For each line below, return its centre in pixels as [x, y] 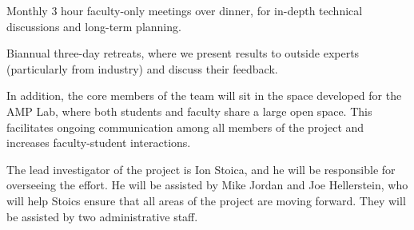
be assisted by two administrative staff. [102, 216]
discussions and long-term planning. [94, 26]
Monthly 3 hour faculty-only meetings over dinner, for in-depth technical [185, 10]
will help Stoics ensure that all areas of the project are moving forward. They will [206, 200]
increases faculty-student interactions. [99, 143]
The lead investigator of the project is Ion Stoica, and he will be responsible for [201, 169]
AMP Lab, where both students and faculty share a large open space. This [189, 111]
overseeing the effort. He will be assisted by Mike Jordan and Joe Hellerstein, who [207, 185]
